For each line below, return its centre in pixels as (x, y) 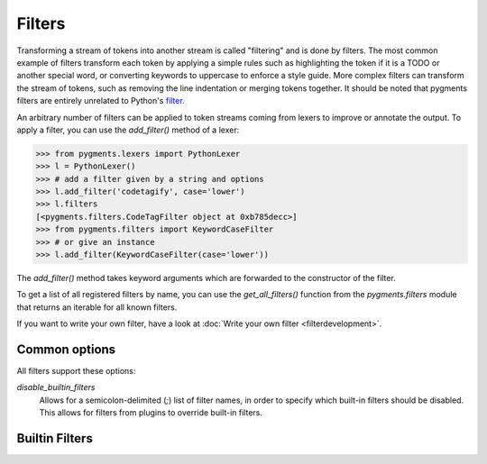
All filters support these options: (76, 371)
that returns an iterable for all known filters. (97, 307)
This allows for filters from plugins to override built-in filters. (151, 413)
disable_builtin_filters (56, 387)
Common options (66, 349)
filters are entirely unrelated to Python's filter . (101, 101)
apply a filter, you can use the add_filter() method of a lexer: (128, 130)
